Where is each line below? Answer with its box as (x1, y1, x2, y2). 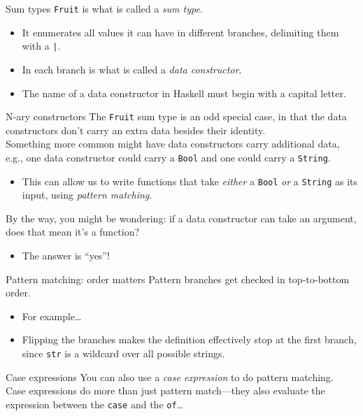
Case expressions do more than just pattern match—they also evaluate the (6, 383, 325, 398)
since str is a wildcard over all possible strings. (22, 346, 225, 360)
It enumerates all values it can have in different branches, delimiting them (22, 24, 339, 39)
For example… (22, 308, 82, 323)
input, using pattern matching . (22, 187, 152, 202)
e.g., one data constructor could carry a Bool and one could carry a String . (6, 150, 331, 164)
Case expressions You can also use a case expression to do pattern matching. (6, 369, 334, 384)
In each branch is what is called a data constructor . (22, 62, 242, 76)
